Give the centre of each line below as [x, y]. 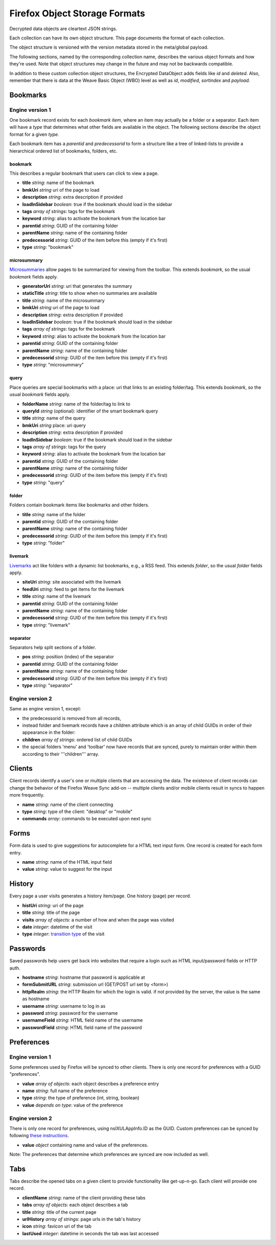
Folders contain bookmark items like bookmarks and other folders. [79, 505]
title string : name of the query [54, 418]
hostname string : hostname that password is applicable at [84, 977]
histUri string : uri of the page [53, 905]
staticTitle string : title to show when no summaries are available [90, 293]
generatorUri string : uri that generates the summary [77, 286]
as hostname [36, 999]
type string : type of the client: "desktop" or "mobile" [77, 812]
